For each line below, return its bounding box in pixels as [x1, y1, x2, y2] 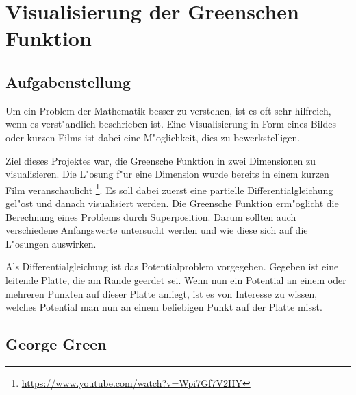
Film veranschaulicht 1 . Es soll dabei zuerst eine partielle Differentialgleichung [5, 180, 333, 197]
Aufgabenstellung [5, 71, 131, 92]
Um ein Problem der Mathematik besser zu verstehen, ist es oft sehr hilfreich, [5, 103, 331, 117]
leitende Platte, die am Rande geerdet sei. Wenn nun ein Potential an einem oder [5, 272, 346, 287]
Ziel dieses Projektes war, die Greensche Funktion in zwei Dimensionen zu [5, 153, 316, 167]
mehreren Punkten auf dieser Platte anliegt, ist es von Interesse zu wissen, [5, 286, 318, 300]
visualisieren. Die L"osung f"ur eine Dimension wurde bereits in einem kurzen [5, 167, 329, 181]
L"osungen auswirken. [5, 236, 97, 250]
